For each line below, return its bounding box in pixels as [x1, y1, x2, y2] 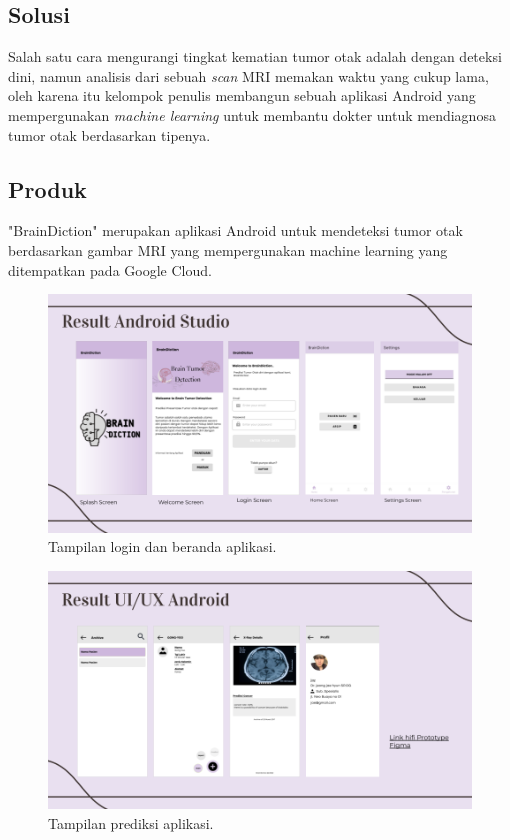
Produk [8, 173, 87, 204]
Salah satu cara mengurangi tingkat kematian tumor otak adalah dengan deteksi [8, 46, 502, 67]
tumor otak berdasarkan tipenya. [8, 124, 211, 145]
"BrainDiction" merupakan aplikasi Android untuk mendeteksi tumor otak [8, 220, 463, 241]
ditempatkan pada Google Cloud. [8, 259, 212, 280]
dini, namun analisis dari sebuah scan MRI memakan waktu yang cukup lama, [8, 65, 489, 86]
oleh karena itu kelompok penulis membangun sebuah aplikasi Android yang [8, 85, 476, 106]
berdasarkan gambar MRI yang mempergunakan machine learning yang [8, 239, 448, 260]
